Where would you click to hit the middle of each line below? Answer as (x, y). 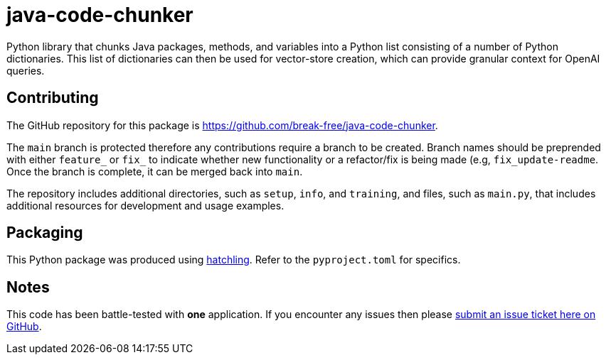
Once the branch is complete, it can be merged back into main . (155, 171)
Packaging (45, 233)
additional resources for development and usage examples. (145, 205)
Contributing (53, 98)
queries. (26, 70)
